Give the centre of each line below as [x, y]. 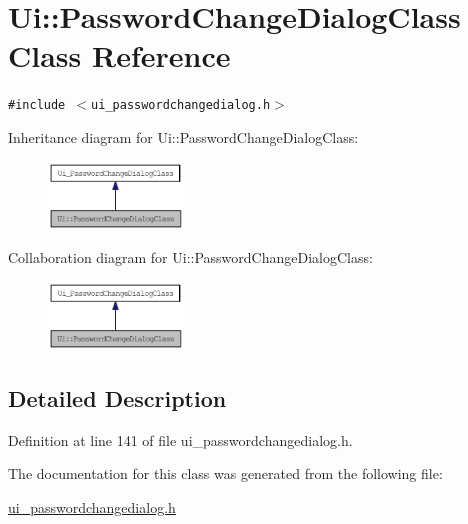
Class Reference [119, 55]
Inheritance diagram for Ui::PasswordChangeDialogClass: [183, 136]
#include [37, 105]
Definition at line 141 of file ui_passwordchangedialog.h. [180, 439]
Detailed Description [117, 397]
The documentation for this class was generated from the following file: [225, 473]
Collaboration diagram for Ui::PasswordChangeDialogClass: [190, 257]
